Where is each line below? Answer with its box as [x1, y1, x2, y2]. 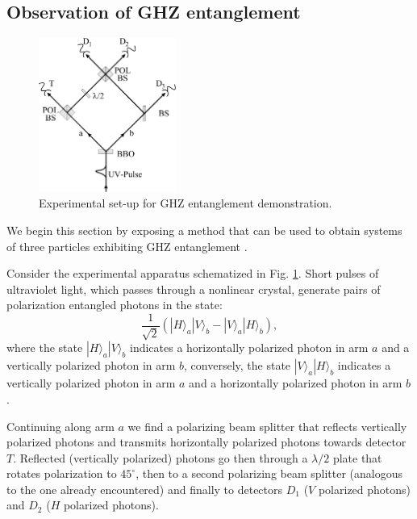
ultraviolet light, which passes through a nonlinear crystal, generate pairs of [6, 280, 381, 297]
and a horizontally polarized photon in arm [189, 375, 402, 391]
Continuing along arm [6, 417, 115, 434]
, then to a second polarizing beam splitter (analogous [136, 465, 403, 482]
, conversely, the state [184, 357, 291, 374]
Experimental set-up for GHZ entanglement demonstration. [39, 195, 332, 211]
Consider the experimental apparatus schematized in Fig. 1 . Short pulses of [6, 265, 379, 282]
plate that [332, 449, 382, 466]
